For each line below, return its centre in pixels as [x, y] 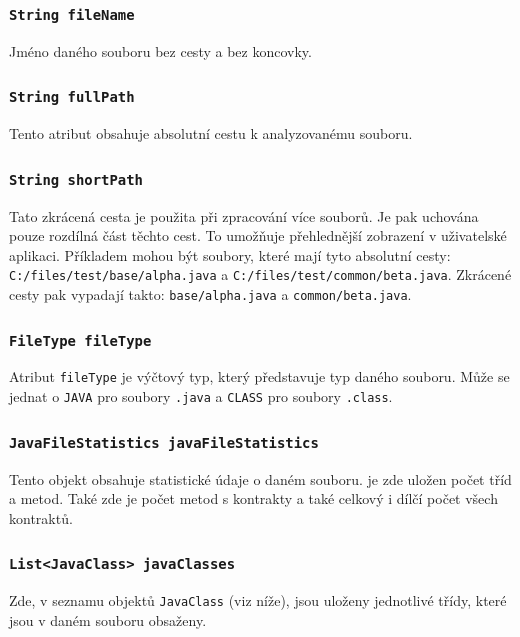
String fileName [72, 14]
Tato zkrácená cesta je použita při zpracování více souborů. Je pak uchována [244, 215]
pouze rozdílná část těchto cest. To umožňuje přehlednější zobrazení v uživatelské [258, 235]
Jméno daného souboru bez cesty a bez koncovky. [160, 50]
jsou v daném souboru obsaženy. [108, 619]
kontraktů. [41, 517]
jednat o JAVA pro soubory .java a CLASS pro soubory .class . [201, 396]
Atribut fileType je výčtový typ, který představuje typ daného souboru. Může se [259, 376]
